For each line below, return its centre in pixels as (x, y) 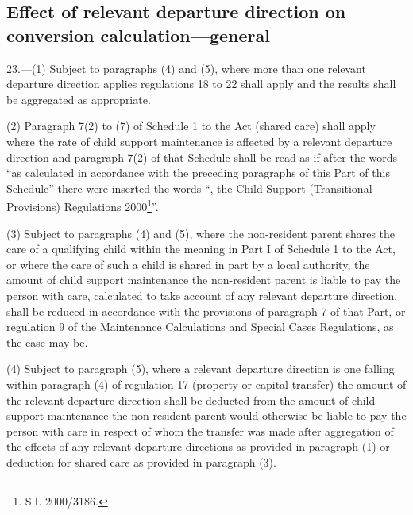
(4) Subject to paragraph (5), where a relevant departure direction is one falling (201, 369)
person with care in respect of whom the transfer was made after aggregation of (200, 430)
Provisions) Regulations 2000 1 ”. (83, 205)
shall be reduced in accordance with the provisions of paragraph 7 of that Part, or (206, 311)
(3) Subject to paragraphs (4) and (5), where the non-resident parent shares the (201, 233)
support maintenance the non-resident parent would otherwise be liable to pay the (206, 415)
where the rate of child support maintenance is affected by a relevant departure (199, 141)
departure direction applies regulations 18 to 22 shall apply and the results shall (201, 84)
